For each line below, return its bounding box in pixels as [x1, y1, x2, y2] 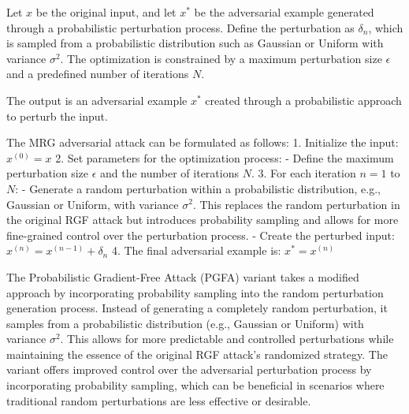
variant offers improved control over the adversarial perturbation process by [6, 361, 372, 378]
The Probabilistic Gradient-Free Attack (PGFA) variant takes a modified [6, 268, 359, 285]
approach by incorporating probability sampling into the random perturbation [6, 284, 384, 300]
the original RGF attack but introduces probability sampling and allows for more [6, 211, 399, 228]
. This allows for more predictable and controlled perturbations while [60, 330, 394, 347]
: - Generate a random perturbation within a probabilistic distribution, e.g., [15, 180, 381, 196]
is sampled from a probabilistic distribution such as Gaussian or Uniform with [6, 35, 384, 51]
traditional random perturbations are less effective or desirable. [6, 392, 311, 408]
